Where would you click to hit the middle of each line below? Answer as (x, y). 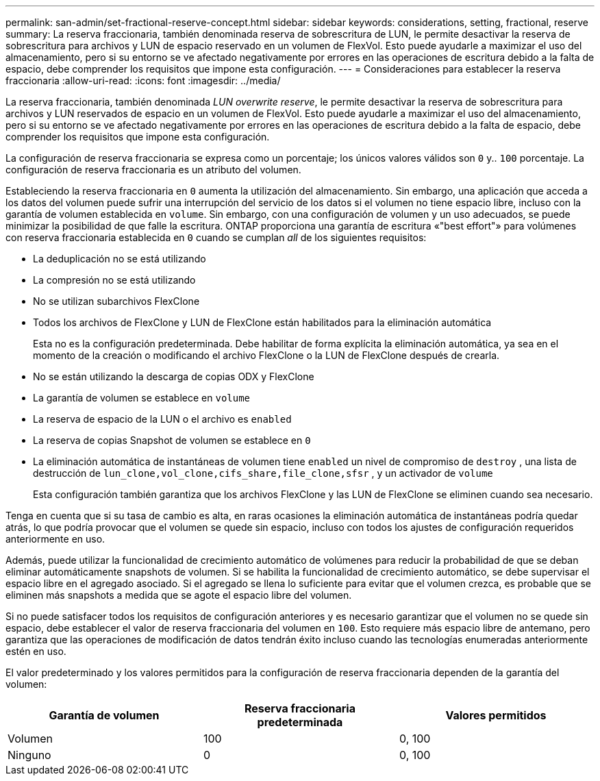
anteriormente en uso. (55, 539)
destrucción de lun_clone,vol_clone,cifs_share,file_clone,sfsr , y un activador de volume (263, 473)
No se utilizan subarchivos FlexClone (116, 301)
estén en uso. (36, 651)
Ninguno (29, 755)
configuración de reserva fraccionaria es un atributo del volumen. (153, 170)
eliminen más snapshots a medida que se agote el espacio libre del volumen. (179, 595)
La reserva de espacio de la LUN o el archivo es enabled (162, 419)
